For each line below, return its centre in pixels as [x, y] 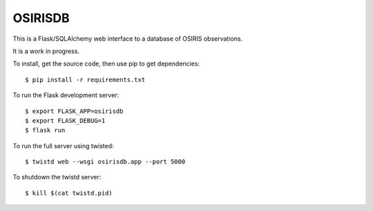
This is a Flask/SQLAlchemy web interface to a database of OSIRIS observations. [128, 39]
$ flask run [45, 130]
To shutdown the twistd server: [57, 177]
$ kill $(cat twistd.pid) [69, 193]
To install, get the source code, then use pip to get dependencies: [106, 64]
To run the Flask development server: [66, 95]
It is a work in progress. [46, 51]
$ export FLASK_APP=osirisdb [74, 111]
